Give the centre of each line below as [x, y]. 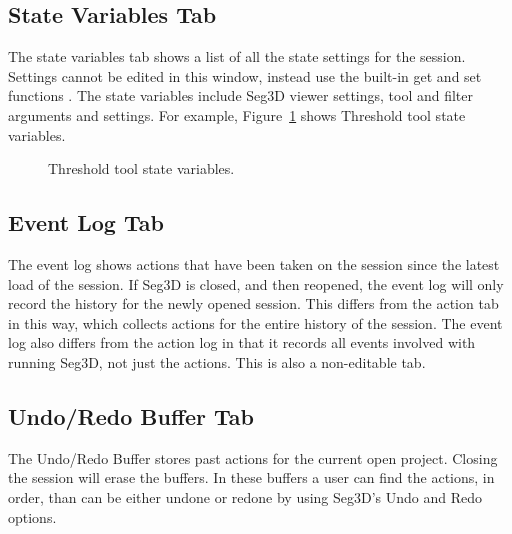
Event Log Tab [86, 222]
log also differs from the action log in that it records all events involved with [242, 342]
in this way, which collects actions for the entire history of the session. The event [255, 322]
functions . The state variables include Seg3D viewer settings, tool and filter [241, 95]
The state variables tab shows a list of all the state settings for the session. [237, 56]
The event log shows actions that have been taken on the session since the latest [254, 263]
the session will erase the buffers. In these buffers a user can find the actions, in [251, 477]
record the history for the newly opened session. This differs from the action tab [253, 303]
